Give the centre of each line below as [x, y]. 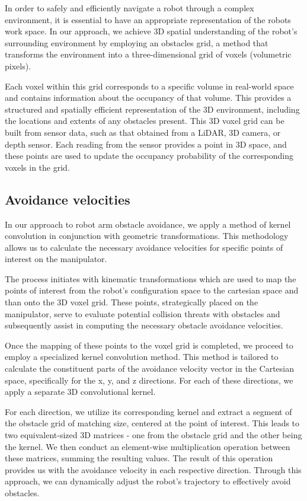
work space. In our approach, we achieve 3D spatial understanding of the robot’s [151, 31]
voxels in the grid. [37, 167]
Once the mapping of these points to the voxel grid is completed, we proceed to [149, 345]
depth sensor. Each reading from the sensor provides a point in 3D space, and [146, 144]
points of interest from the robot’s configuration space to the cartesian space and [152, 290]
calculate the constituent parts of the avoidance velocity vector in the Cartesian [149, 368]
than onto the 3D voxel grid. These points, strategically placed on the [132, 302]
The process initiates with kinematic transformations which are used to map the [151, 278]
